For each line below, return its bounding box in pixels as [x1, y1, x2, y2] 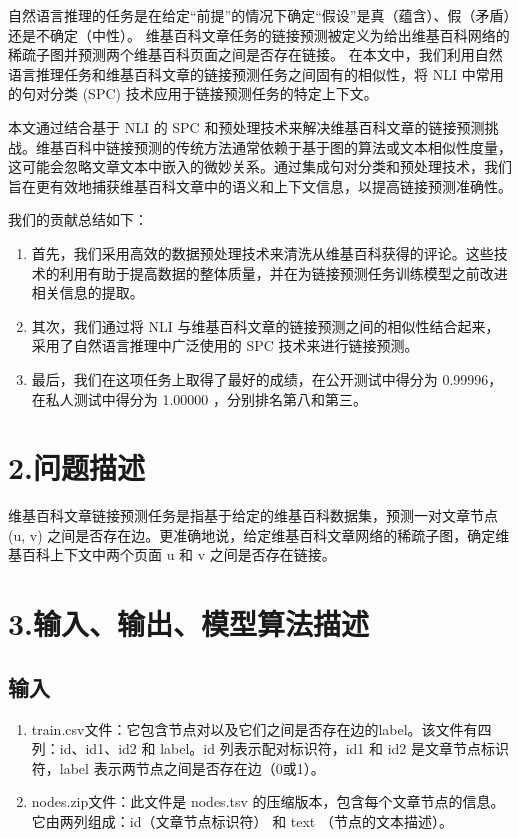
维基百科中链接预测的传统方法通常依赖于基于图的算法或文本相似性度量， [35, 136, 512, 157]
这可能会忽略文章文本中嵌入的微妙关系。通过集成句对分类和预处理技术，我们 [8, 156, 512, 177]
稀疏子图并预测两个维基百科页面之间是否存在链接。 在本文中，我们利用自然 [8, 44, 503, 65]
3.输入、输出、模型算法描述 [8, 603, 370, 644]
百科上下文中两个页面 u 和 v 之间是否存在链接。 [21, 544, 336, 565]
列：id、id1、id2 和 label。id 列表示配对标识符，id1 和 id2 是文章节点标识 [31, 738, 509, 759]
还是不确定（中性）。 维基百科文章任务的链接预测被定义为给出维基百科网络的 [8, 24, 510, 45]
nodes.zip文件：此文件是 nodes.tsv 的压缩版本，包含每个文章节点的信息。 [31, 791, 505, 812]
